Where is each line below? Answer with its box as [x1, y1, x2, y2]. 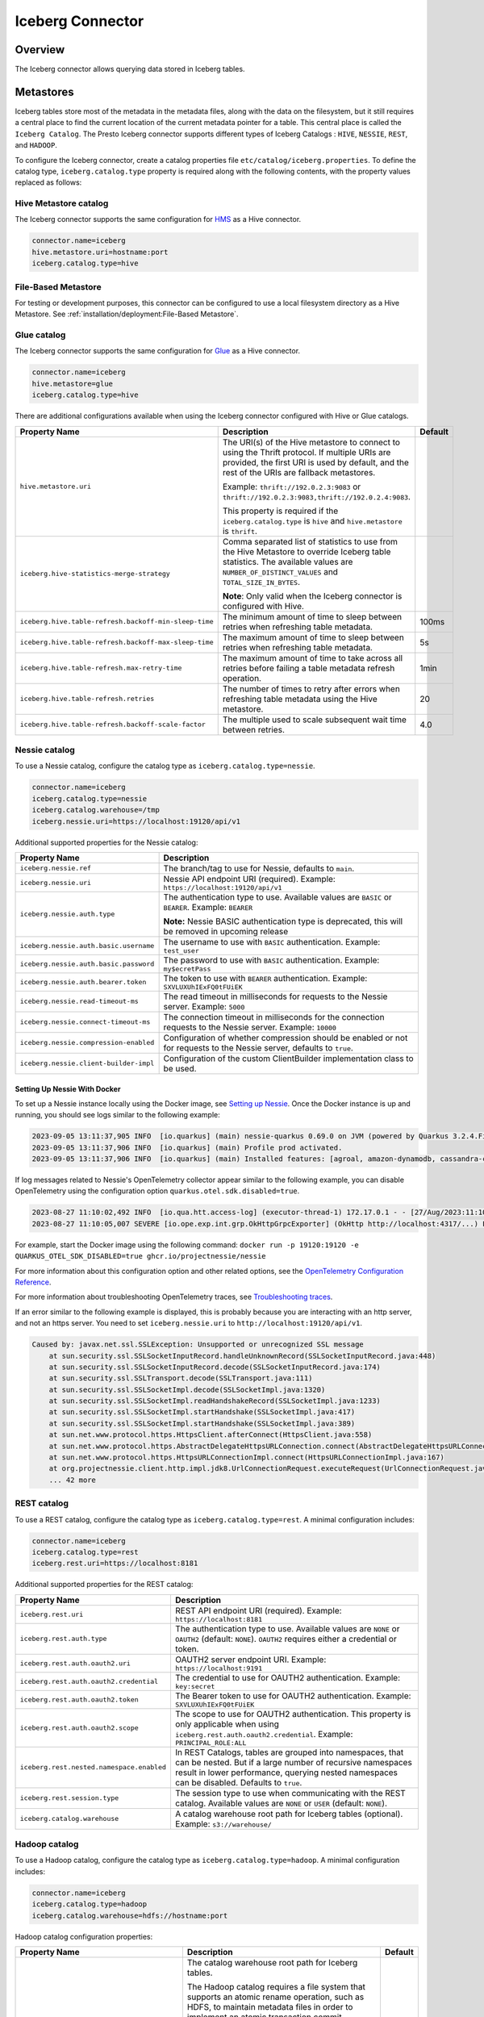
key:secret [174, 1682, 215, 1690]
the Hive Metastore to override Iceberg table [222, 545, 391, 557]
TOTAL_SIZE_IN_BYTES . [222, 576, 301, 587]
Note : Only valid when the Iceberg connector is [222, 590, 403, 601]
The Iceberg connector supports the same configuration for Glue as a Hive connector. [15, 346, 301, 356]
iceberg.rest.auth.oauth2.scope [19, 1723, 139, 1732]
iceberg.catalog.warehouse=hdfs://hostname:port [31, 1911, 228, 1920]
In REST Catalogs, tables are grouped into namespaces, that [174, 1747, 404, 1758]
